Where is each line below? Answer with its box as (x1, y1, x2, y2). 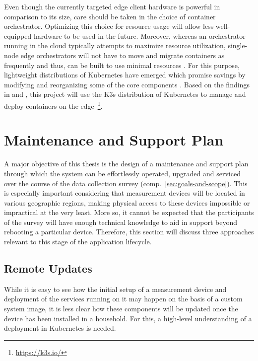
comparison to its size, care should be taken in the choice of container (4, 11, 216, 21)
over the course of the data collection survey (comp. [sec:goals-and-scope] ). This (4, 178, 248, 188)
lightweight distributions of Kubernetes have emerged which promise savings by (4, 70, 246, 80)
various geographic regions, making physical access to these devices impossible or (4, 197, 250, 208)
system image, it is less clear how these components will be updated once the (4, 303, 238, 314)
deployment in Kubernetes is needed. (4, 323, 116, 333)
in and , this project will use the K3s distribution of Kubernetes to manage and (4, 89, 246, 99)
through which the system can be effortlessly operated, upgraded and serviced (4, 168, 241, 178)
